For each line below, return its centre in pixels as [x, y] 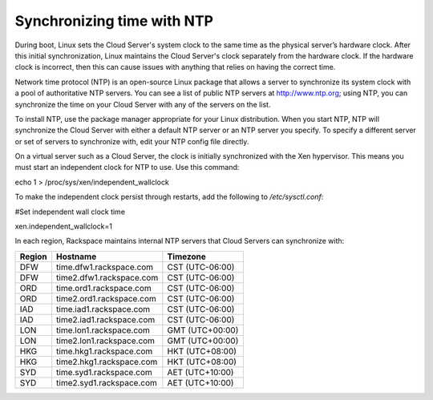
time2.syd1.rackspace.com [107, 382]
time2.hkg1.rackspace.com [107, 362]
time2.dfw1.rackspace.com [107, 277]
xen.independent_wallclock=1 [63, 226]
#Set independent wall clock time [70, 212]
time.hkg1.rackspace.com [105, 351]
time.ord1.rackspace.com [104, 288]
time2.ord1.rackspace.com [106, 298]
